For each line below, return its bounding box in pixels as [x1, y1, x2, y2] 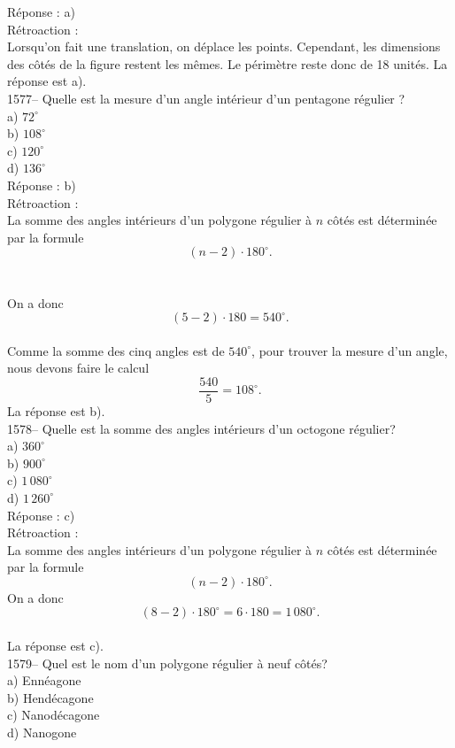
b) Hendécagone [7, 688, 94, 706]
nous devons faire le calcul [7, 359, 150, 377]
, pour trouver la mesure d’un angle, [251, 341, 448, 359]
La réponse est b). [7, 401, 105, 420]
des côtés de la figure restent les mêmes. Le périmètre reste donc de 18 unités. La [7, 54, 448, 73]
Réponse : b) [7, 175, 76, 194]
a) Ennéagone [7, 671, 81, 690]
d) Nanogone [7, 723, 77, 742]
